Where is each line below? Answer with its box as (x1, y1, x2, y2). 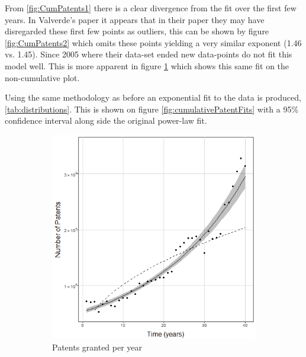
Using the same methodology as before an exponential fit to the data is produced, (5, 91, 301, 104)
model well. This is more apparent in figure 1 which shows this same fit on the (5, 59, 289, 72)
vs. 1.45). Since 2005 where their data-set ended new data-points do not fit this (5, 48, 292, 60)
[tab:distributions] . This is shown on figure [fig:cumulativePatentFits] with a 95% (5, 102, 299, 115)
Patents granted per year (52, 340, 143, 353)
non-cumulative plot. (5, 71, 80, 83)
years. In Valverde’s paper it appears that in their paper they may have (5, 13, 265, 25)
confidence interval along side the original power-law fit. (5, 114, 207, 127)
